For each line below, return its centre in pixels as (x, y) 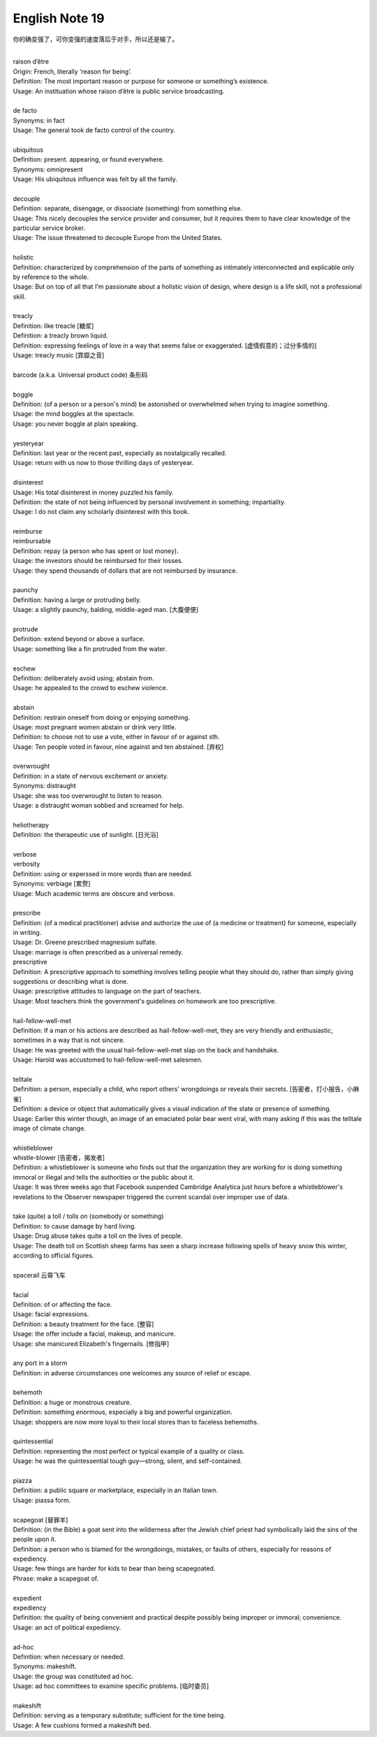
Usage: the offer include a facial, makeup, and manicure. (94, 1334)
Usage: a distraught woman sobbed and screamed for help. (98, 806)
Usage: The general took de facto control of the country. (94, 130)
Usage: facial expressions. (51, 1314)
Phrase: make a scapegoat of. (56, 1578)
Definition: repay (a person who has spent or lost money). (96, 551)
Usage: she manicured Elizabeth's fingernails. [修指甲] (91, 1343)
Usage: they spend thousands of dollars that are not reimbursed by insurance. (125, 571)
